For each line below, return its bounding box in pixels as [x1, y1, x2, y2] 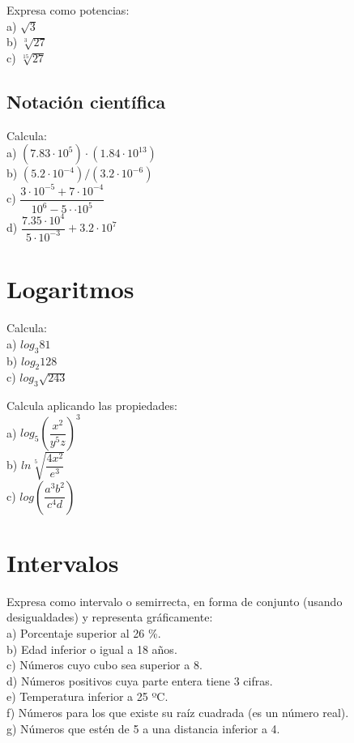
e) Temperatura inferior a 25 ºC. [6, 688, 168, 705]
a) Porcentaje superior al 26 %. [6, 625, 161, 642]
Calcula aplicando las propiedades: [6, 397, 177, 414]
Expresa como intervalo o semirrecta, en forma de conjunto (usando [6, 592, 343, 609]
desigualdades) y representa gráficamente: [6, 608, 213, 626]
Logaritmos [6, 272, 134, 305]
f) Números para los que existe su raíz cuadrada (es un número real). [6, 704, 349, 721]
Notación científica [6, 88, 166, 113]
